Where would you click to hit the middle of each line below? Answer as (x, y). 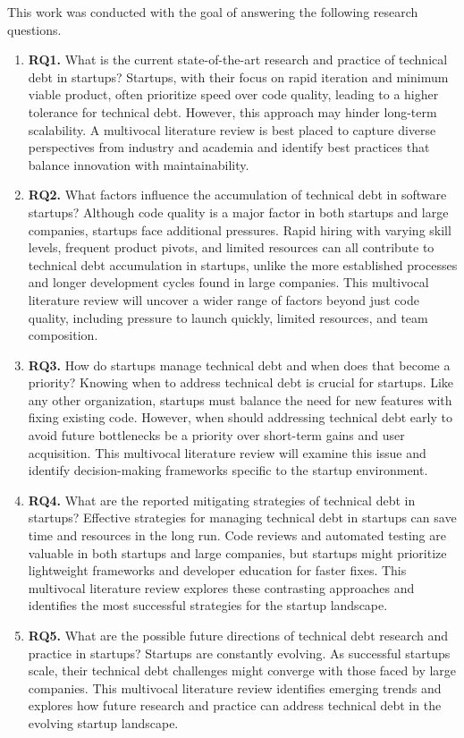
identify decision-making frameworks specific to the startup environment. (228, 470)
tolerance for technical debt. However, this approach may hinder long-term (232, 111)
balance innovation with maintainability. (139, 164)
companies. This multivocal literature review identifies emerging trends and (235, 687)
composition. (63, 335)
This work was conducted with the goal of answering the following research (213, 12)
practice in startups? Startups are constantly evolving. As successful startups (239, 653)
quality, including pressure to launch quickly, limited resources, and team (228, 317)
